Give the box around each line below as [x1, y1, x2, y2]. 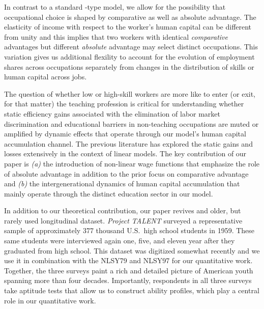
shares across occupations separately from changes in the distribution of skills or [4, 61, 254, 72]
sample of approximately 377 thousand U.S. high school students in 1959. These [4, 225, 255, 236]
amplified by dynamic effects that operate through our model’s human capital [4, 128, 246, 139]
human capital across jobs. [4, 71, 87, 82]
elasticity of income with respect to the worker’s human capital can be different [4, 21, 252, 32]
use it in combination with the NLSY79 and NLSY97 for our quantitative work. [4, 255, 253, 266]
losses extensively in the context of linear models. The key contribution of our [4, 148, 247, 159]
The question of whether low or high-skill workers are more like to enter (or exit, [4, 88, 256, 99]
